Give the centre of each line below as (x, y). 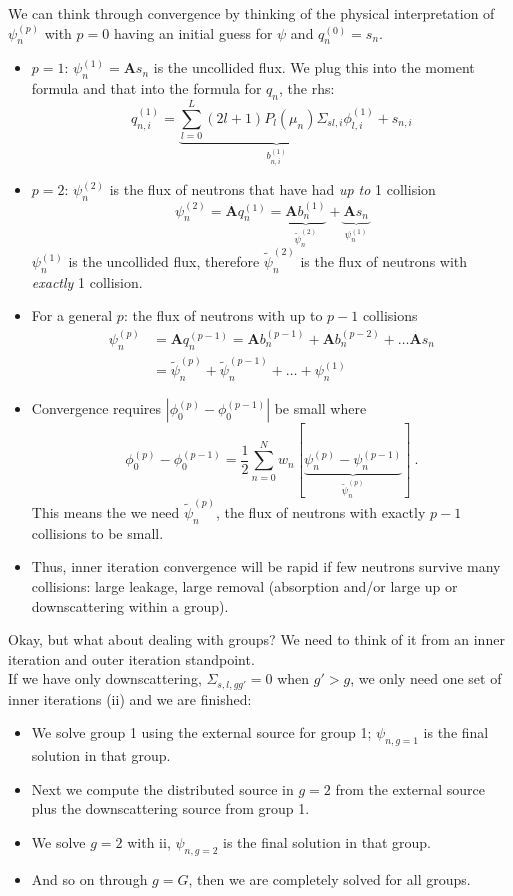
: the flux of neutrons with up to (223, 315)
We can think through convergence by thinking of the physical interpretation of (251, 13)
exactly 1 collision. (87, 281)
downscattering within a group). (130, 605)
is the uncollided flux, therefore (164, 261)
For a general (72, 315)
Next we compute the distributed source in (162, 788)
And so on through (89, 878)
